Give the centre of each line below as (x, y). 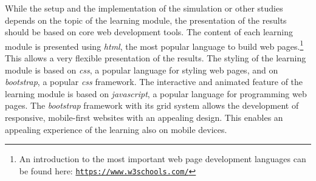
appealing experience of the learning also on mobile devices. (116, 129)
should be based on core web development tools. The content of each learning (149, 32)
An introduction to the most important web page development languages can (163, 159)
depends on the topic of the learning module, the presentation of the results (146, 20)
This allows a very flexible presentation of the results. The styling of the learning (156, 58)
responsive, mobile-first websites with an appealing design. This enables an (144, 117)
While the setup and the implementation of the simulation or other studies (144, 8)
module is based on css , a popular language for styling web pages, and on (142, 70)
